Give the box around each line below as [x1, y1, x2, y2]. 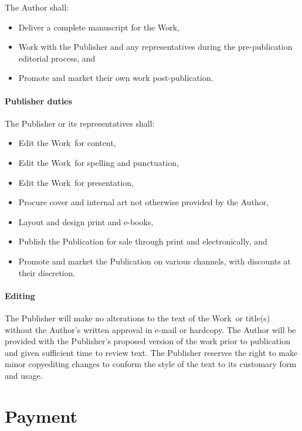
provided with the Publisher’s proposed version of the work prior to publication [5, 335, 290, 347]
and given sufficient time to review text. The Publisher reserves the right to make [5, 346, 298, 358]
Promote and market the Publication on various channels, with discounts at [18, 254, 291, 267]
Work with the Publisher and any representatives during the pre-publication [18, 40, 293, 53]
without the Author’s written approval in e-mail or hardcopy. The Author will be [5, 323, 296, 335]
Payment [5, 403, 77, 427]
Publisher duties [5, 94, 72, 107]
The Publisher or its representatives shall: [5, 117, 155, 129]
